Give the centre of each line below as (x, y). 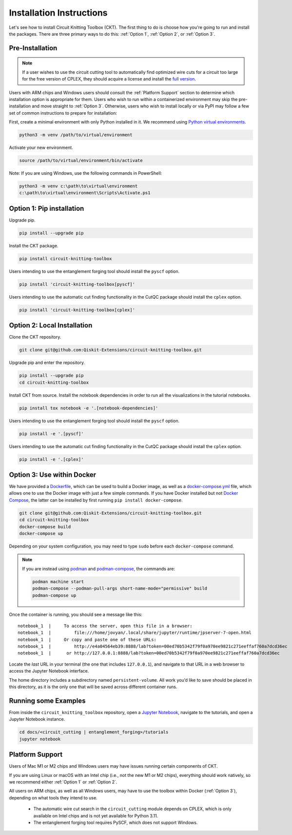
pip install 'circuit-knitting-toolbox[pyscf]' (77, 284)
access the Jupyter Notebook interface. (49, 671)
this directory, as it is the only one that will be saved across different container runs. (93, 687)
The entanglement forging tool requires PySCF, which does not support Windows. (116, 822)
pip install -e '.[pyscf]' (51, 434)
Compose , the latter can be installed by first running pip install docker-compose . (96, 500)
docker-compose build (45, 527)
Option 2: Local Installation (51, 325)
